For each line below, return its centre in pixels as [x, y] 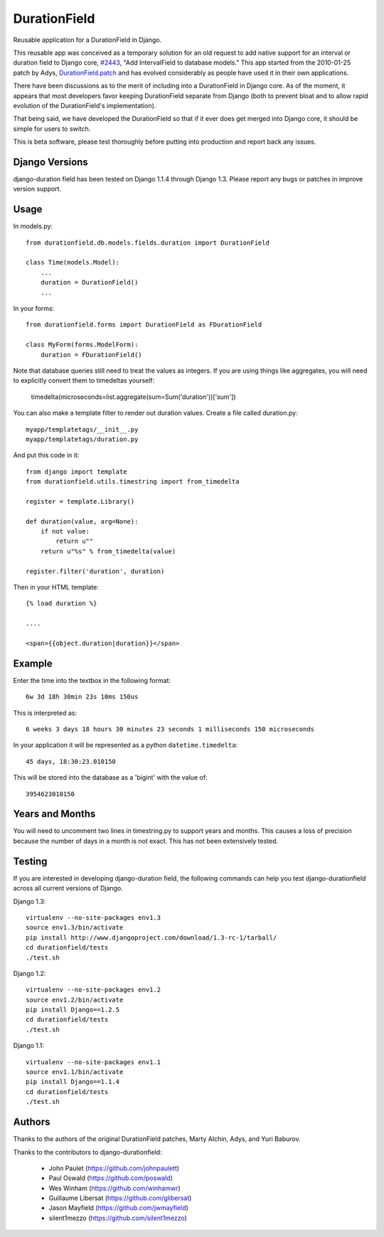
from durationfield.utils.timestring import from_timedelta [133, 482]
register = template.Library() [80, 501]
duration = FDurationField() [91, 355]
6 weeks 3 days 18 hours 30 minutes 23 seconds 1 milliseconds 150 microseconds [170, 729]
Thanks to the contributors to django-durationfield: [88, 1152]
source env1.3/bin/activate [75, 928]
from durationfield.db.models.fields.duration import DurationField [148, 243]
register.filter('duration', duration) [95, 571]
